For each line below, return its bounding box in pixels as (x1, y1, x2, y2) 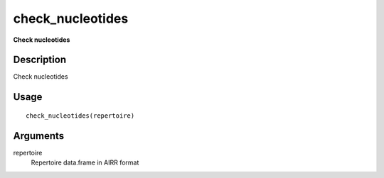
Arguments (13, 130, 65, 142)
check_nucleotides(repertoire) (26, 111, 135, 120)
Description (13, 54, 67, 66)
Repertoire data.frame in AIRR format (31, 158, 139, 167)
